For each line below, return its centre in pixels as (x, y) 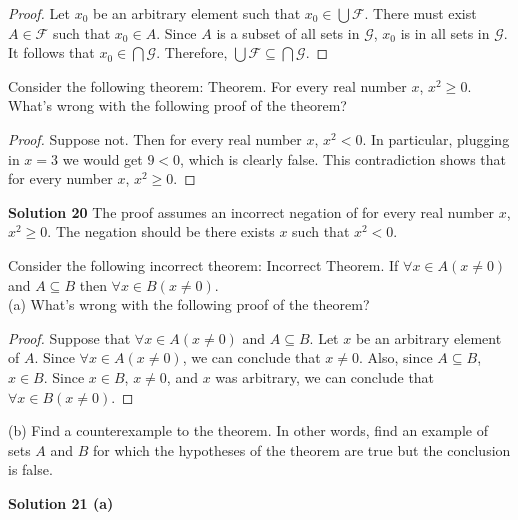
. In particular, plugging (436, 138)
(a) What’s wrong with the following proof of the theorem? (189, 304)
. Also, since (396, 357)
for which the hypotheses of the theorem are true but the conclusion (302, 449)
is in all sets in (445, 32)
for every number (60, 178)
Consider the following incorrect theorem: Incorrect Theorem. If (203, 264)
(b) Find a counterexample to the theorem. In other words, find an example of (248, 430)
